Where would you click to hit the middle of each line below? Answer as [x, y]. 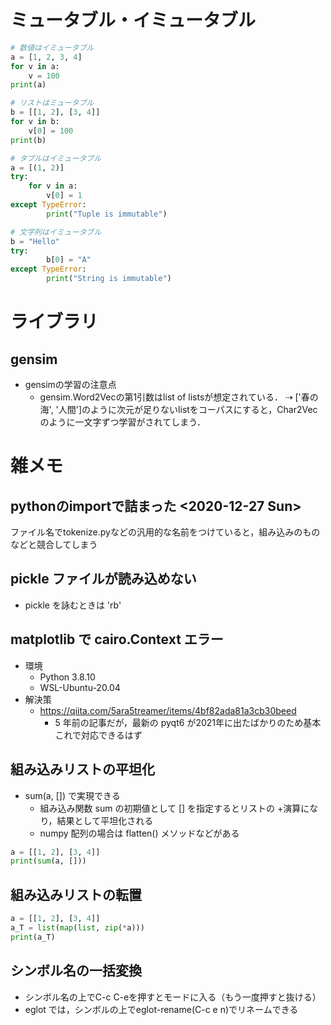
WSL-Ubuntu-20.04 [80, 687]
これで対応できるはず [98, 735]
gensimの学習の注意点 [70, 385]
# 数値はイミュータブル [52, 47]
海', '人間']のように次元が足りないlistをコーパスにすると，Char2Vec [178, 410]
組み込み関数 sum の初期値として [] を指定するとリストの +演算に [174, 808]
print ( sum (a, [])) [48, 861]
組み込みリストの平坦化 [82, 769]
